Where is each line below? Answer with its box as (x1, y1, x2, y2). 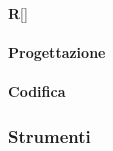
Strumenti (8, 123, 91, 148)
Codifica (8, 81, 66, 102)
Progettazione (8, 42, 106, 63)
